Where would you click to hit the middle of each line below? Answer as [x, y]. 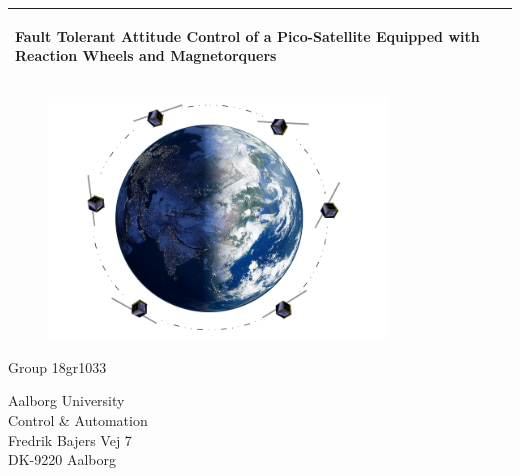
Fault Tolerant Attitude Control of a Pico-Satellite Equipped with [247, 35]
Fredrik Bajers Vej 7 [70, 439]
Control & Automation [78, 420]
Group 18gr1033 [57, 366]
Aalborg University [66, 400]
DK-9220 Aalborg [62, 459]
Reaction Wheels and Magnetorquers [146, 55]
